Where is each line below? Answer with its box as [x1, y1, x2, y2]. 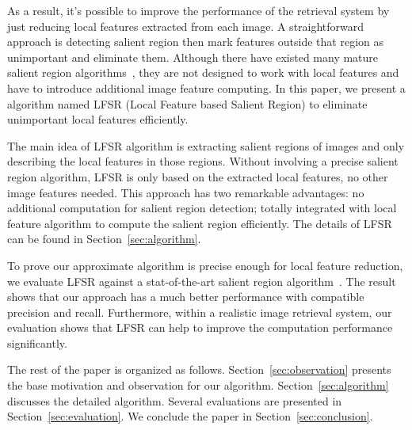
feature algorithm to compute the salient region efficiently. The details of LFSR [7, 215, 392, 231]
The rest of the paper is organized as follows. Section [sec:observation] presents [7, 361, 391, 378]
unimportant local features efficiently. [7, 111, 189, 127]
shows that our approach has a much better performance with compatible [7, 288, 364, 305]
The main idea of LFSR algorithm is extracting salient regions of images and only [7, 137, 405, 154]
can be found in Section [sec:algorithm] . [7, 230, 201, 247]
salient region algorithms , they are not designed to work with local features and [7, 64, 399, 81]
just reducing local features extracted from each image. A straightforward [7, 17, 364, 34]
